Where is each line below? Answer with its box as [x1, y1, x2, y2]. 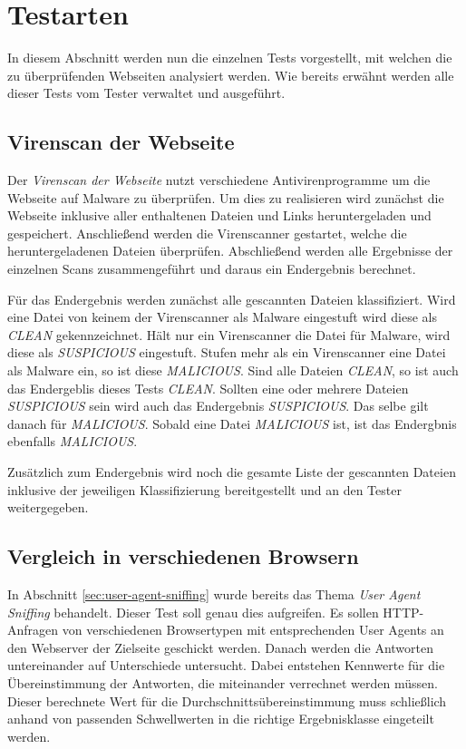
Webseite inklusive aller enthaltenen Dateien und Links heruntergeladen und [7, 206, 432, 225]
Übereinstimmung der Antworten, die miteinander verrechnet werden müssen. [7, 673, 438, 692]
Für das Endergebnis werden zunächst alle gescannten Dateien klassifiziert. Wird [7, 289, 456, 308]
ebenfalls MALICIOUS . [7, 432, 138, 451]
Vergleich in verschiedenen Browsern [7, 542, 359, 570]
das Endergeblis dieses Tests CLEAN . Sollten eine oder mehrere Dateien [7, 378, 409, 397]
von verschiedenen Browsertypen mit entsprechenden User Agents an [62, 620, 444, 639]
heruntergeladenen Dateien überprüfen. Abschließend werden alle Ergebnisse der [7, 241, 453, 260]
